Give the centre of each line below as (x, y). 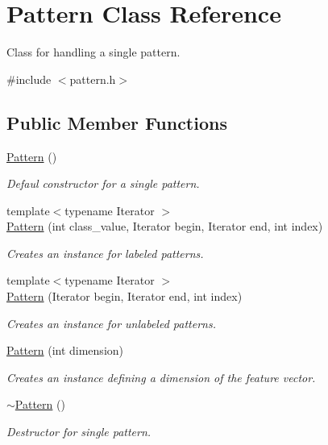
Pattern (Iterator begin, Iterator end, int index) (125, 296)
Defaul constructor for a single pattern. (103, 183)
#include (29, 79)
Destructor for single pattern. (79, 432)
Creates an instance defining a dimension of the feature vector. (161, 377)
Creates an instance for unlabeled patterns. (111, 323)
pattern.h (93, 79)
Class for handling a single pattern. (93, 52)
